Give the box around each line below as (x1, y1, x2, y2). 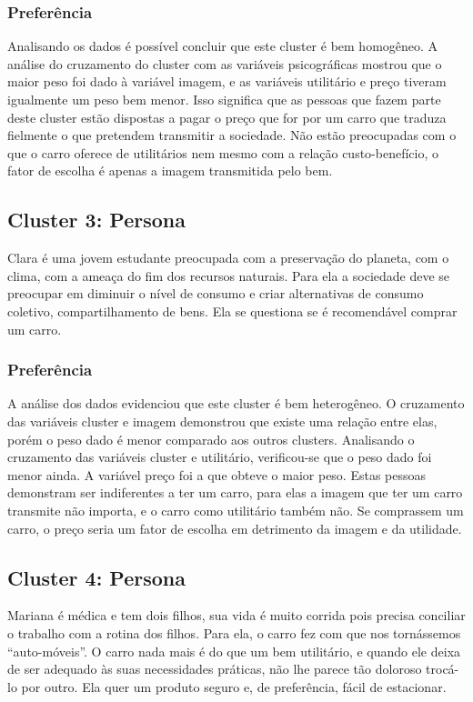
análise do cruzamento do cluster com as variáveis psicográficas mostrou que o (7, 54, 442, 73)
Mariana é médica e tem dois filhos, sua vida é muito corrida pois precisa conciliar (7, 606, 466, 625)
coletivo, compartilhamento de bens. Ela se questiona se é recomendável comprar (7, 301, 458, 320)
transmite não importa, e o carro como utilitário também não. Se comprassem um (7, 500, 464, 519)
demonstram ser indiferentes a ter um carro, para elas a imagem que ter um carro (7, 483, 463, 502)
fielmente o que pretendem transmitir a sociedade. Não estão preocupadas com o (7, 125, 457, 145)
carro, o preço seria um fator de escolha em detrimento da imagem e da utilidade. (7, 518, 462, 537)
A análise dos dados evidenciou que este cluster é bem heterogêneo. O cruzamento (7, 394, 465, 413)
